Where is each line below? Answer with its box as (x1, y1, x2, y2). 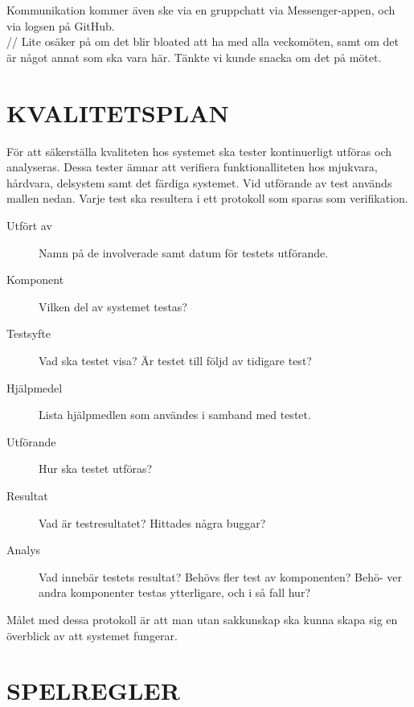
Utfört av (6, 217, 52, 234)
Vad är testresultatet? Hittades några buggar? (39, 514, 266, 531)
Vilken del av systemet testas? (39, 298, 187, 314)
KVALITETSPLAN (6, 96, 229, 129)
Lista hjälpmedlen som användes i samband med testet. (39, 406, 311, 423)
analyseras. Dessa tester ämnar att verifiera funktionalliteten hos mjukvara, (6, 158, 378, 175)
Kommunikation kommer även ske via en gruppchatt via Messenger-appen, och (6, 2, 396, 18)
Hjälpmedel (6, 379, 63, 396)
